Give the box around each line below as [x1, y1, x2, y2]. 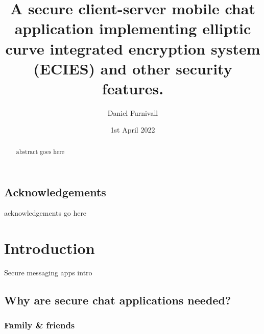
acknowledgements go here [4, 208, 87, 218]
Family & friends [4, 319, 75, 331]
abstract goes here [16, 147, 65, 156]
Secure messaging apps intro [4, 267, 92, 278]
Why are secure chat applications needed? [4, 292, 231, 308]
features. [102, 78, 164, 98]
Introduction [4, 238, 95, 259]
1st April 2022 [110, 124, 155, 135]
